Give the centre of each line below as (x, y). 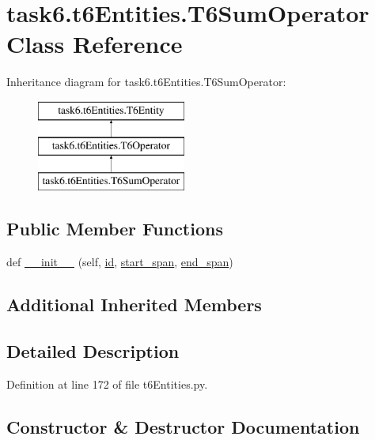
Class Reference (95, 44)
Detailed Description (93, 350)
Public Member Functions (115, 229)
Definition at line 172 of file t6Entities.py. (107, 384)
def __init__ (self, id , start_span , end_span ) (120, 262)
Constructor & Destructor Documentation (183, 426)
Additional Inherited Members (134, 305)
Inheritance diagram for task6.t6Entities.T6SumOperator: (146, 82)
